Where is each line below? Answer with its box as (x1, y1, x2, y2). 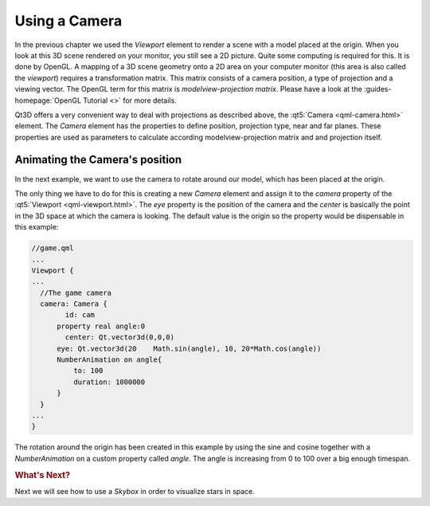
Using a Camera (14, 12, 123, 29)
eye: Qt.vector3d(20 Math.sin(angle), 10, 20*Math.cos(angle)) (57, 343, 322, 353)
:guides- (363, 84, 392, 94)
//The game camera (40, 288, 111, 297)
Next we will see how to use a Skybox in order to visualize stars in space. (14, 486, 255, 496)
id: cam (64, 311, 96, 320)
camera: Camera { (40, 300, 107, 308)
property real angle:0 (57, 321, 146, 331)
